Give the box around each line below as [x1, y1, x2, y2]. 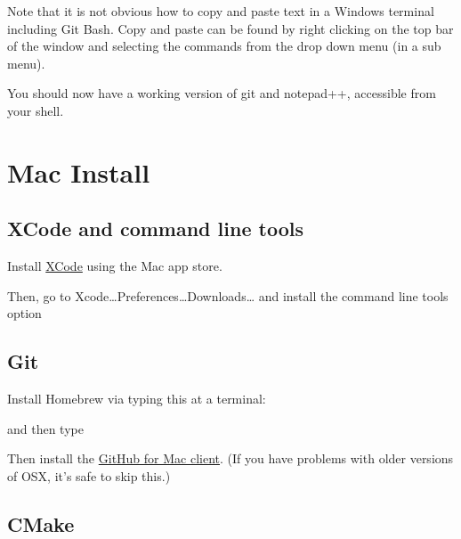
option [7, 304, 42, 323]
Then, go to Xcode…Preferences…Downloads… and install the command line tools [7, 286, 449, 305]
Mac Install [7, 153, 150, 190]
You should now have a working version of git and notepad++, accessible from [7, 84, 436, 102]
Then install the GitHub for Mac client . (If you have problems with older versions [7, 449, 454, 468]
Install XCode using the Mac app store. [7, 257, 222, 275]
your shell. [7, 101, 64, 119]
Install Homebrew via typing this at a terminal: [7, 389, 266, 408]
